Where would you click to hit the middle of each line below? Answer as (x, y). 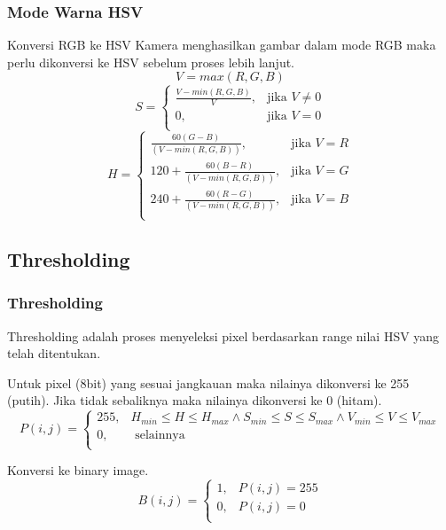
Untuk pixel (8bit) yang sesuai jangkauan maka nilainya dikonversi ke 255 (208, 382)
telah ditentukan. (54, 353)
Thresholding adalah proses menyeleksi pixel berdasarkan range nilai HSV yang (223, 335)
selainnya (160, 435)
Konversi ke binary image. (78, 470)
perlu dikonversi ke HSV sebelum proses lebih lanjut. (151, 62)
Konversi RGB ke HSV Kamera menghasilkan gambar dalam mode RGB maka (222, 45)
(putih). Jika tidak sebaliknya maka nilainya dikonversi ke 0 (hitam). (195, 400)
